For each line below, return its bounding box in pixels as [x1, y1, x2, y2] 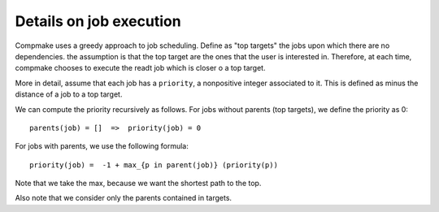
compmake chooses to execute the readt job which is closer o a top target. [15, 63, 266, 73]
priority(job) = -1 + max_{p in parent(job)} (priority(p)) [29, 160, 278, 170]
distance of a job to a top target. [15, 89, 123, 99]
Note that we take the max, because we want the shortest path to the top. [15, 179, 262, 188]
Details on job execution [15, 12, 182, 30]
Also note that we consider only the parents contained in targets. [15, 193, 232, 203]
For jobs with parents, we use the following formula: [15, 141, 189, 151]
